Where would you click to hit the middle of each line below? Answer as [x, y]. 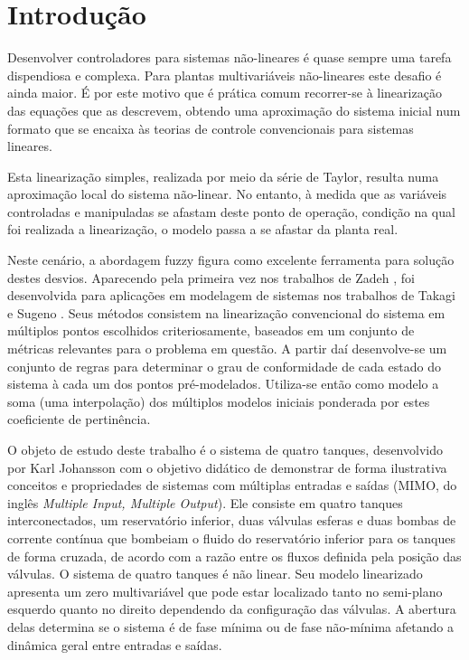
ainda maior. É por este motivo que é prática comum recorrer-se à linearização [225, 93]
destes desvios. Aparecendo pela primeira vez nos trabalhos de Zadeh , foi [211, 277]
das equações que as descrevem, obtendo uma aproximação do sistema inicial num [234, 110]
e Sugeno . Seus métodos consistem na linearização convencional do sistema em [226, 312]
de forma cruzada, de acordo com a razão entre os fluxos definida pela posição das [234, 556]
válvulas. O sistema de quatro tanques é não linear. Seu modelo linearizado [215, 574]
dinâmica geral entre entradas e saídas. [115, 644]
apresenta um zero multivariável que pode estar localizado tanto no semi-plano [225, 591]
